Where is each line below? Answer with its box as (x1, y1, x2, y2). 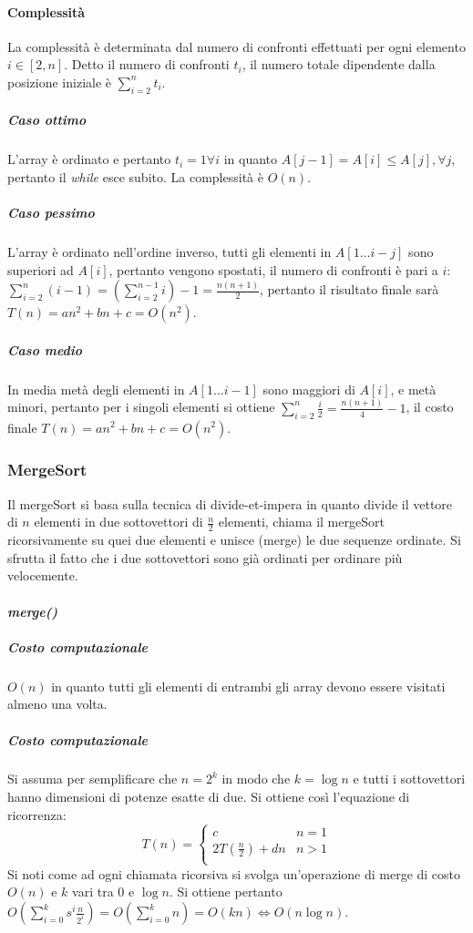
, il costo (406, 397, 454, 416)
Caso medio (7, 340, 83, 359)
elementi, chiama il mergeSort (218, 512, 385, 531)
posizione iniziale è (7, 72, 112, 91)
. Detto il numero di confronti (64, 55, 230, 74)
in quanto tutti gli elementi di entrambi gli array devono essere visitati (51, 676, 446, 695)
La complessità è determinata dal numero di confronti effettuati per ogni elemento (7, 36, 466, 56)
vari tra (72, 882, 114, 901)
